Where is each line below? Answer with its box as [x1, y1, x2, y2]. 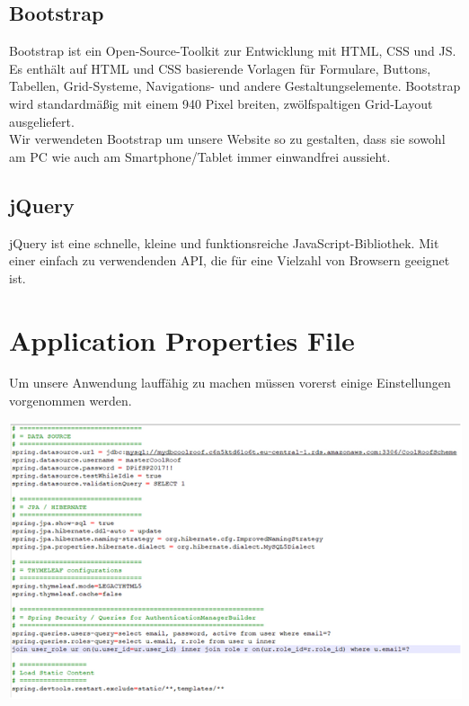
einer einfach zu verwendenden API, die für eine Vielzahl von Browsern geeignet [9, 251, 450, 270]
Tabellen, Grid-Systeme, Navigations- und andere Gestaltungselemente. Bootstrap [9, 76, 461, 95]
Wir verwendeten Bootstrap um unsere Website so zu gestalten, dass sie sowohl [9, 130, 446, 148]
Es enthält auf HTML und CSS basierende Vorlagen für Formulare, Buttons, [9, 58, 431, 77]
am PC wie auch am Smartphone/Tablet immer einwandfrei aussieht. [9, 147, 391, 165]
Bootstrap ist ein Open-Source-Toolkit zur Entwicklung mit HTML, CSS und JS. [9, 41, 456, 60]
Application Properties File [9, 321, 355, 358]
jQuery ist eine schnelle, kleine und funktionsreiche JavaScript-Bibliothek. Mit [9, 233, 439, 252]
